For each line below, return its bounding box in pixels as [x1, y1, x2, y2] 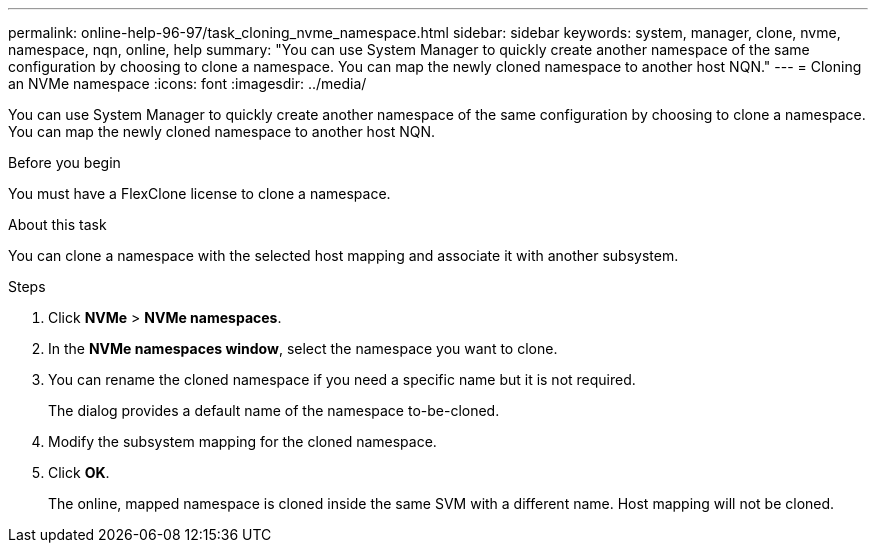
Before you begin [8, 154, 121, 171]
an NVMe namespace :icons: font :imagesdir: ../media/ [8, 75, 367, 92]
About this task [8, 216, 107, 233]
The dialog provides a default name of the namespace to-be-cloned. [48, 402, 500, 419]
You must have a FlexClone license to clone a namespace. [8, 185, 391, 202]
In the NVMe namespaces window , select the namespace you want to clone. [48, 340, 558, 357]
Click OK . [48, 464, 110, 481]
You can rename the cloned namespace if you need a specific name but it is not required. [48, 371, 636, 388]
